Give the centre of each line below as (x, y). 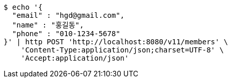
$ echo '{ (23, 7)
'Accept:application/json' (75, 58)
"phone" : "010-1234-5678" (66, 34)
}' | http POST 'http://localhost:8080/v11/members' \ (116, 42)
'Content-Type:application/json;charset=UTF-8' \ (122, 50)
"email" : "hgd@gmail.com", (68, 15)
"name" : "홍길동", (48, 25)
